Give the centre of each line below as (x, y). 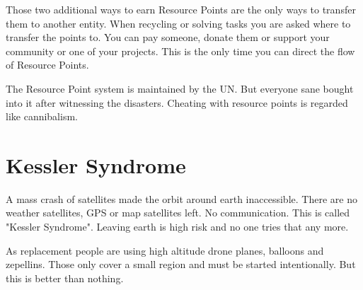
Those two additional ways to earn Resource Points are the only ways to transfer (181, 9)
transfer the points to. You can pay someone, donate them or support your (168, 37)
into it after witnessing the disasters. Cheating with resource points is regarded (177, 102)
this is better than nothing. (65, 278)
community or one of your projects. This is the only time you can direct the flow (180, 51)
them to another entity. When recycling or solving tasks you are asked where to (178, 23)
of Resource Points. (47, 65)
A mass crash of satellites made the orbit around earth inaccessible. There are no (181, 198)
